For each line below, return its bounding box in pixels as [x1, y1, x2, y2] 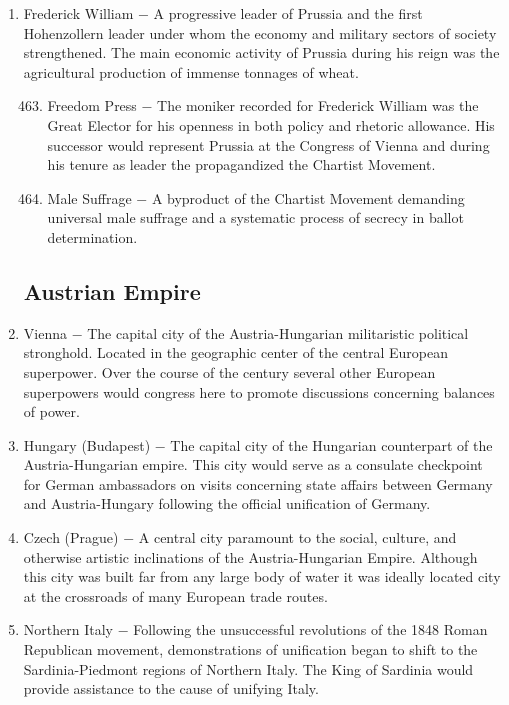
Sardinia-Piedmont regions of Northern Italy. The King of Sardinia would [23, 658, 474, 679]
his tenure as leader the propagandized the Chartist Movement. [47, 154, 436, 175]
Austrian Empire [23, 275, 201, 306]
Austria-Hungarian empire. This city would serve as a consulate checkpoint [23, 454, 483, 475]
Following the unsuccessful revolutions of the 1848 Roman [133, 619, 488, 640]
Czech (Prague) [23, 527, 119, 548]
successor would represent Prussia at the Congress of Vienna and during [47, 134, 490, 155]
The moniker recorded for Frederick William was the [157, 95, 479, 116]
